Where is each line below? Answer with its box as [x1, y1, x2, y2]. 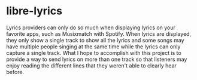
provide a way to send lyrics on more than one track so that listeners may [6, 56, 187, 63]
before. [6, 68, 25, 75]
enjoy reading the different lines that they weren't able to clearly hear [6, 61, 177, 69]
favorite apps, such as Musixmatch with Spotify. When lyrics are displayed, [6, 30, 192, 37]
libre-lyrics [6, 4, 63, 18]
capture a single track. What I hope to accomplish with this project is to [6, 49, 181, 56]
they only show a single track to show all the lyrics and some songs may [6, 36, 184, 44]
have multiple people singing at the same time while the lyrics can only [6, 43, 181, 50]
